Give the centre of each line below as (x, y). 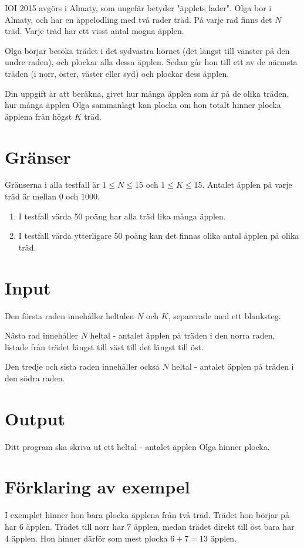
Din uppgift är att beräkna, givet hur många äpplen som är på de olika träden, (147, 93)
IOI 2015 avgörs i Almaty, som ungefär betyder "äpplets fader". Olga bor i (138, 8)
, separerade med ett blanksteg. (224, 315)
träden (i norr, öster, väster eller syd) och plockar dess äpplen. (117, 73)
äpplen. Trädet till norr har (75, 526)
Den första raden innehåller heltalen (70, 315)
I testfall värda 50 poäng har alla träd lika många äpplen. (122, 216)
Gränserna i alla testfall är (52, 185)
